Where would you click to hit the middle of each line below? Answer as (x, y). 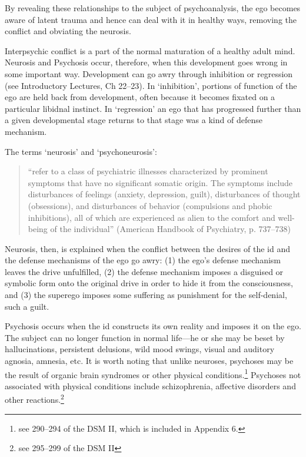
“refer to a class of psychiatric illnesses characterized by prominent (148, 171)
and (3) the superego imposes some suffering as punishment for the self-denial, (146, 295)
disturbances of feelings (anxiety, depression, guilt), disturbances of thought (164, 194)
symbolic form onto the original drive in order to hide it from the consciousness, (149, 283)
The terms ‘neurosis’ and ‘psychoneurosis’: (81, 151)
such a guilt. (27, 306)
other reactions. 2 (34, 399)
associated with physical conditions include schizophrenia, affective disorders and (150, 385)
